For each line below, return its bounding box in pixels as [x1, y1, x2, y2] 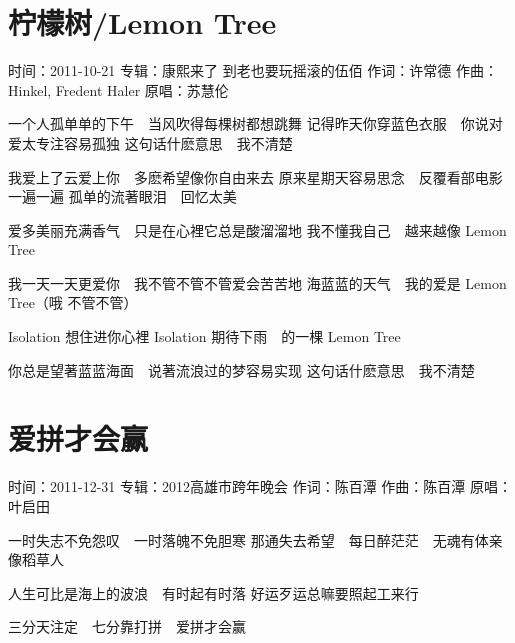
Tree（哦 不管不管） [8, 292, 138, 313]
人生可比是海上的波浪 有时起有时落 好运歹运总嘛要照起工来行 [8, 582, 419, 603]
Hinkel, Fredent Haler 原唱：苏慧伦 [8, 79, 229, 100]
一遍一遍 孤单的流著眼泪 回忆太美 [8, 186, 237, 207]
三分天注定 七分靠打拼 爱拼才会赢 [8, 616, 246, 637]
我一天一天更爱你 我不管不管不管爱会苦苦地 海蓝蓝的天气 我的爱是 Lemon [8, 272, 507, 293]
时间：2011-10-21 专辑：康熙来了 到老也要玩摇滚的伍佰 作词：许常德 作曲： [8, 60, 498, 81]
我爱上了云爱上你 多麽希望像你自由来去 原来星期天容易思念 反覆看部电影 [8, 166, 503, 187]
